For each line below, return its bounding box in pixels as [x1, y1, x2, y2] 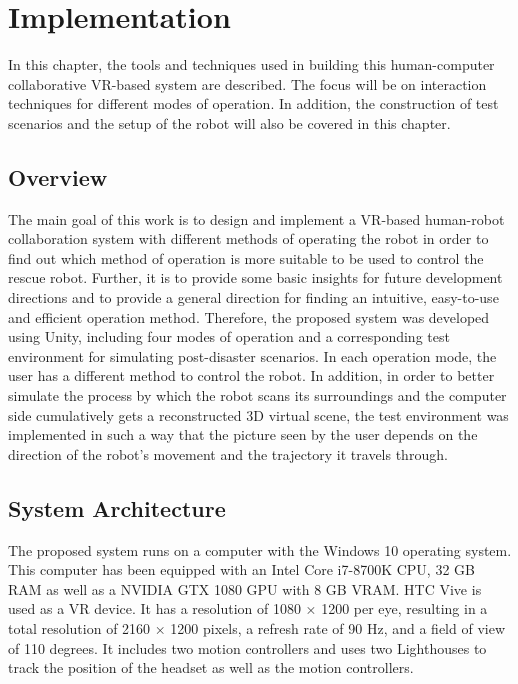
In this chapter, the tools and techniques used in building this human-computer [8, 54, 495, 75]
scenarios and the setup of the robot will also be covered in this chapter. [8, 112, 451, 133]
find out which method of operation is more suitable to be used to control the [8, 247, 484, 268]
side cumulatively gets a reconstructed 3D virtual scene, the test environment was [8, 404, 509, 425]
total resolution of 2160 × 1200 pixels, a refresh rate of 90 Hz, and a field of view [8, 618, 505, 638]
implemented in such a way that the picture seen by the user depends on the [8, 424, 478, 445]
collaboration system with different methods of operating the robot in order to [8, 228, 489, 249]
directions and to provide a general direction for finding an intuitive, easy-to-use [8, 287, 499, 308]
